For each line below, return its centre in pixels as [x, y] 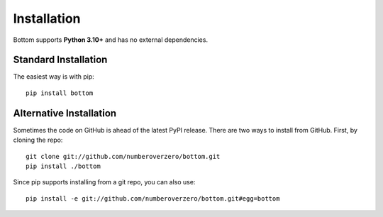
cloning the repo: [38, 140]
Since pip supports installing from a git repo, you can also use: [104, 182]
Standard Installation [60, 60]
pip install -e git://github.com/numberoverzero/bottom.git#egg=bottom [153, 198]
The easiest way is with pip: [54, 77]
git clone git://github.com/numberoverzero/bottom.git [123, 156]
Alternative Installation [65, 113]
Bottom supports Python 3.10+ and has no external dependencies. [111, 40]
